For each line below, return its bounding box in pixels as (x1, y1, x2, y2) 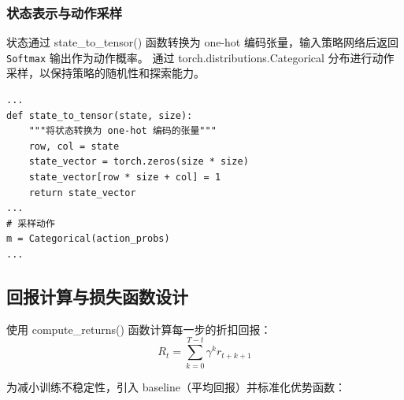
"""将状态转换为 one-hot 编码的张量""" (28, 125, 217, 137)
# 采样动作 (6, 217, 55, 229)
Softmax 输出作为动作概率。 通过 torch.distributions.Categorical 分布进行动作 (6, 49, 395, 65)
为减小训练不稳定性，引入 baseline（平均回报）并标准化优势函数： (6, 378, 346, 394)
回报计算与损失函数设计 (6, 283, 188, 308)
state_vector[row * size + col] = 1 (28, 172, 221, 183)
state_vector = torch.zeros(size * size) (28, 156, 249, 168)
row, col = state (28, 140, 120, 152)
